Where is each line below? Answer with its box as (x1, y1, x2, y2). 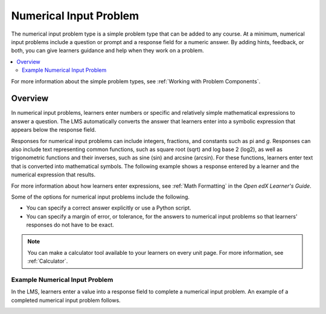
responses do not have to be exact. (26, 221, 114, 229)
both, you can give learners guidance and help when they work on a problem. (11, 47, 205, 54)
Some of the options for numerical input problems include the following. (11, 193, 190, 200)
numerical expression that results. (11, 171, 96, 178)
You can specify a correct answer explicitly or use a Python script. (26, 204, 191, 211)
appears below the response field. (11, 126, 97, 133)
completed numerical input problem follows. (11, 296, 121, 304)
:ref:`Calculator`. (27, 257, 68, 265)
